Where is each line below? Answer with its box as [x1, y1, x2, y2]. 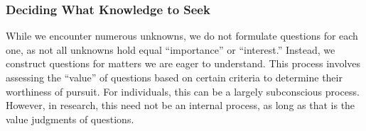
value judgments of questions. [6, 111, 134, 126]
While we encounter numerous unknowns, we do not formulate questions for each [6, 28, 358, 43]
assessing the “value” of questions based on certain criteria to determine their [6, 70, 343, 84]
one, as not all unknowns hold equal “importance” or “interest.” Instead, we [6, 42, 335, 57]
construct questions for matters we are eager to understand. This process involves [6, 56, 361, 71]
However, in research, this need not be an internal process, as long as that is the [6, 98, 355, 113]
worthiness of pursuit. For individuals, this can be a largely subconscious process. [6, 84, 360, 98]
